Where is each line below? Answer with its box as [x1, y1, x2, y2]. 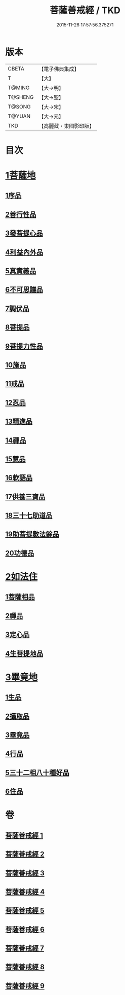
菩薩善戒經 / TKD [50, 5, 120, 16]
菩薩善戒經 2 [5, 850, 45, 859]
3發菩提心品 [5, 229, 43, 238]
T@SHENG [8, 93, 34, 100]
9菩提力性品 [5, 342, 43, 350]
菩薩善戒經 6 [5, 925, 45, 934]
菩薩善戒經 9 [5, 981, 45, 990]
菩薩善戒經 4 [5, 888, 45, 896]
